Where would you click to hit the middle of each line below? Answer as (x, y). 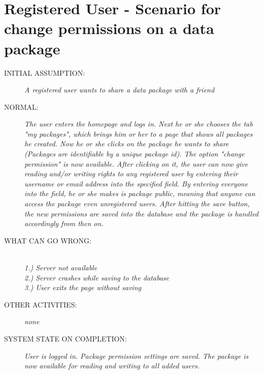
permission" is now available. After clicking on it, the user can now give (136, 163)
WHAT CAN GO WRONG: (48, 240)
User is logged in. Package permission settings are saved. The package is (137, 355)
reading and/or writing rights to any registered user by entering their (131, 174)
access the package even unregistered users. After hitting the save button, (137, 204)
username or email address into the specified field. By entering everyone (136, 183)
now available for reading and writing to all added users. (112, 366)
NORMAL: (21, 106)
